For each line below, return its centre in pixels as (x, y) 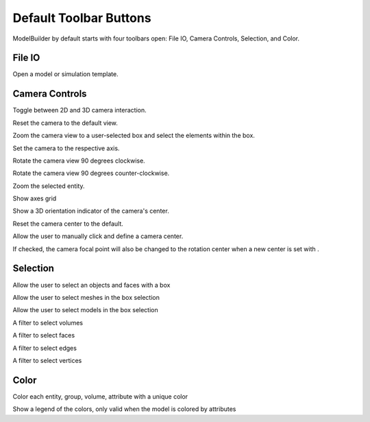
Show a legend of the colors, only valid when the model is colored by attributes (124, 409)
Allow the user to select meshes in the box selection (86, 297)
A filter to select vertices (47, 360)
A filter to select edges (45, 348)
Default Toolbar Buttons (82, 18)
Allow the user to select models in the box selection (86, 310)
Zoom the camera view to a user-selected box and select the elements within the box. (134, 136)
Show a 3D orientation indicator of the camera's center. (91, 211)
